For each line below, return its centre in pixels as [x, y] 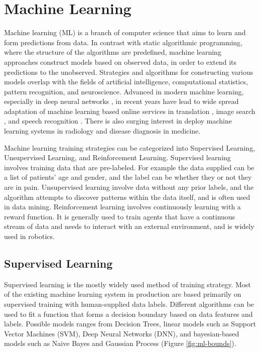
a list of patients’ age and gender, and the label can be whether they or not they [128, 177]
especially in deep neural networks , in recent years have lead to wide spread [121, 101]
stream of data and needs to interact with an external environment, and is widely [129, 226]
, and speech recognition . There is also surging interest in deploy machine [118, 121]
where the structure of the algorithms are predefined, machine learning [113, 52]
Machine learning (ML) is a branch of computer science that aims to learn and [125, 32]
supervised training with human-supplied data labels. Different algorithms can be [129, 304]
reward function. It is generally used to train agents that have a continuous [120, 216]
